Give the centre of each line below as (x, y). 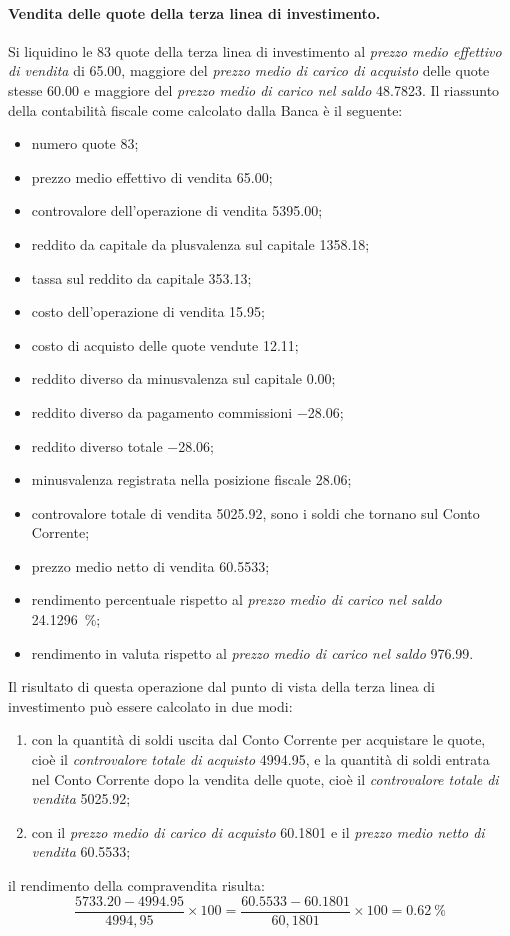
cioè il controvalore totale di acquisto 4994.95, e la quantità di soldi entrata (260, 759)
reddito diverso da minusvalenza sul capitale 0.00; (183, 378)
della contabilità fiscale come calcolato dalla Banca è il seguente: (205, 109)
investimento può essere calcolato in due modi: (150, 705)
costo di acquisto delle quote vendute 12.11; (165, 344)
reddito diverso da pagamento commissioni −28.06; (187, 411)
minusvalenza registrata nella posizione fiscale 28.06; (191, 479)
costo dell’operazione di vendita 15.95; (148, 311)
